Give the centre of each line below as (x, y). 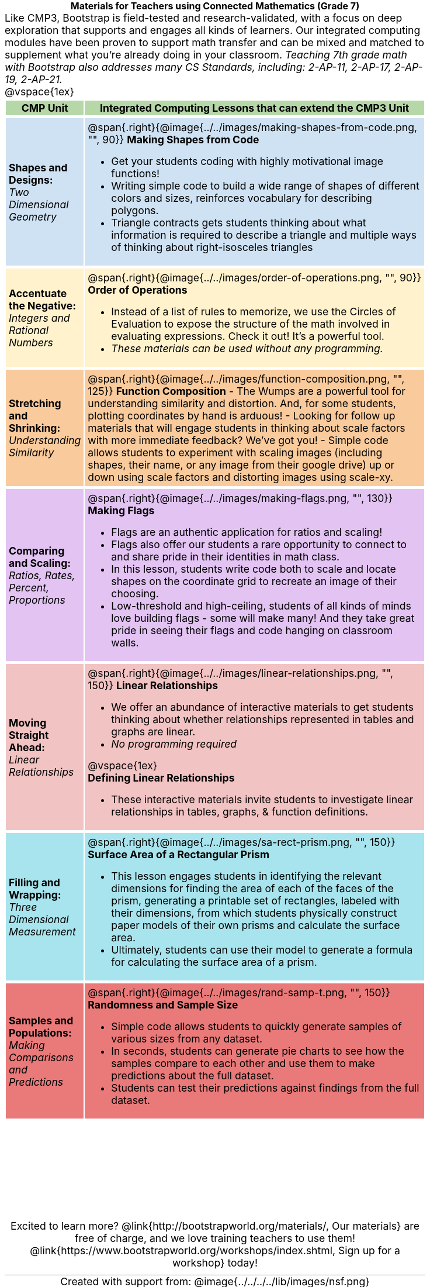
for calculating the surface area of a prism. (214, 962)
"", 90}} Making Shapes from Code (174, 140)
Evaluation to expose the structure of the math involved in (251, 324)
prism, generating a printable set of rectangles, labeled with (256, 901)
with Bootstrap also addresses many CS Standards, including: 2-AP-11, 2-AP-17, (198, 67)
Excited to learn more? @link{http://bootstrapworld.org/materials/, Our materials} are (215, 1226)
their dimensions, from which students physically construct (254, 913)
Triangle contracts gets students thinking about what (239, 223)
